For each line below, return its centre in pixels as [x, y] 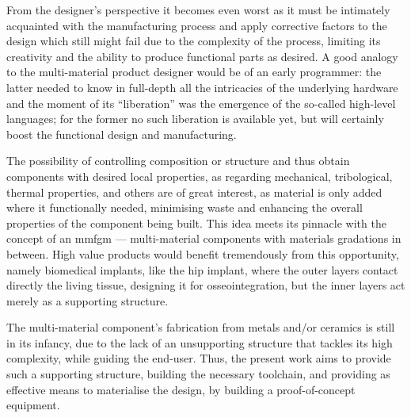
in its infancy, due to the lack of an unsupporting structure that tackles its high [200, 342]
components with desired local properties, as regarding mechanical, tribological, [200, 176]
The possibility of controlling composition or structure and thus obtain [178, 161]
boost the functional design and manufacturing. [122, 134]
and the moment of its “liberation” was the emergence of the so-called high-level [201, 103]
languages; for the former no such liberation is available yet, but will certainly [195, 119]
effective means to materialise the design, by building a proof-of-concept [181, 389]
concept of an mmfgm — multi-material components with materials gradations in [204, 238]
